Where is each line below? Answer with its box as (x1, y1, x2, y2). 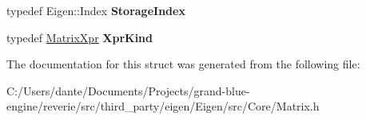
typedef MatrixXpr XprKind (6, 29, 153, 45)
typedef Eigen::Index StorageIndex (6, 2, 185, 18)
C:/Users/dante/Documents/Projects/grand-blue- (6, 82, 250, 99)
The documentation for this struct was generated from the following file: (6, 56, 360, 72)
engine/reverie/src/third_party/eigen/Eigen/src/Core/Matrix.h (6, 98, 320, 114)
